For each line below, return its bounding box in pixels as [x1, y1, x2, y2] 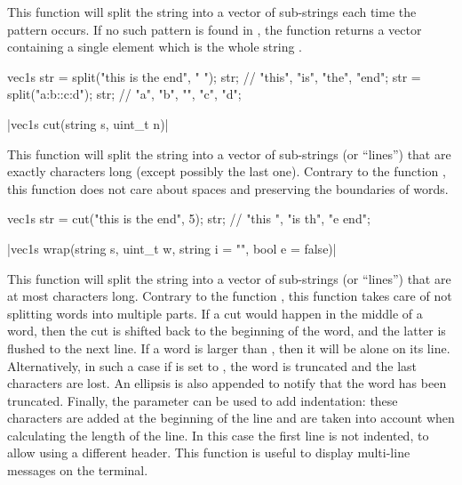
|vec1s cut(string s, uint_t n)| [7, 114, 169, 133]
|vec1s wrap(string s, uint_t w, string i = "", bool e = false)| [7, 238, 337, 257]
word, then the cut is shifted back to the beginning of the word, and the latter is [7, 321, 446, 340]
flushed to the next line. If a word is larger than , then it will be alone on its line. [7, 338, 450, 357]
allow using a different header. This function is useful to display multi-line [7, 443, 410, 462]
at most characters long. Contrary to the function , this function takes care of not [7, 287, 452, 305]
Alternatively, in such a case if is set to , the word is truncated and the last [7, 356, 417, 375]
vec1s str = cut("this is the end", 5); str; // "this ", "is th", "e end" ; [7, 209, 370, 228]
